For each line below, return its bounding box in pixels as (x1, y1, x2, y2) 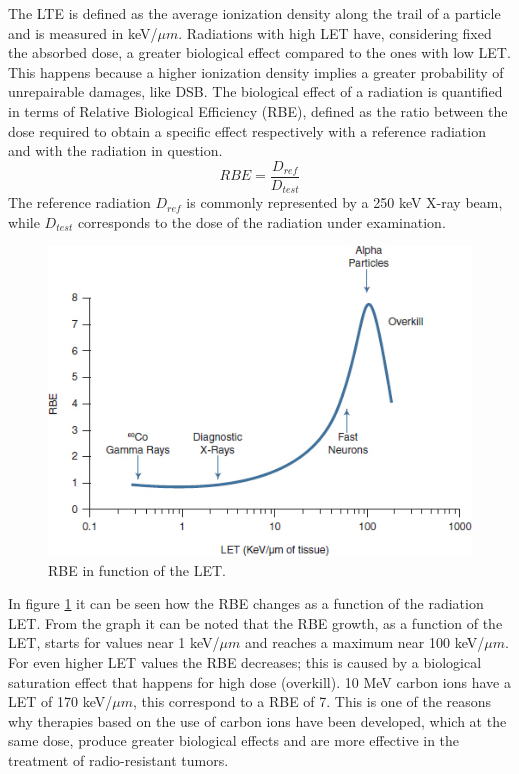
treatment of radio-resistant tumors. (8, 750, 229, 770)
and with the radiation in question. (8, 140, 223, 161)
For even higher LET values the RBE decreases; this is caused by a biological (8, 652, 482, 673)
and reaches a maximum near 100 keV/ (244, 632, 485, 653)
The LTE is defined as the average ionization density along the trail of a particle (8, 3, 501, 23)
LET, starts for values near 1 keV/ (8, 632, 220, 653)
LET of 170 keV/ (8, 691, 113, 712)
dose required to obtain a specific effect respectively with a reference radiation (8, 120, 486, 141)
